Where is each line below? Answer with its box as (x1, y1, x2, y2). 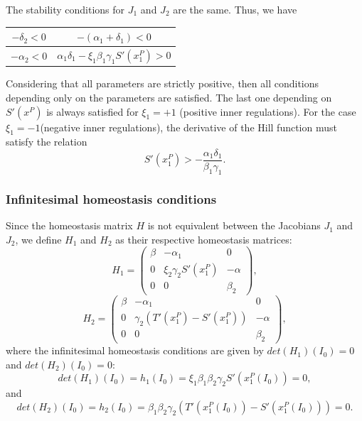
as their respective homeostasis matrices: (115, 231, 292, 246)
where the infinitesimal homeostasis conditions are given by (6, 343, 264, 358)
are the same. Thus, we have (173, 2, 297, 16)
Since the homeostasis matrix (6, 218, 133, 233)
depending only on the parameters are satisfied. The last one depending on (6, 90, 332, 105)
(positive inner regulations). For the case (179, 104, 356, 119)
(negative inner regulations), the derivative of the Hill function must (40, 119, 337, 134)
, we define (15, 231, 62, 246)
